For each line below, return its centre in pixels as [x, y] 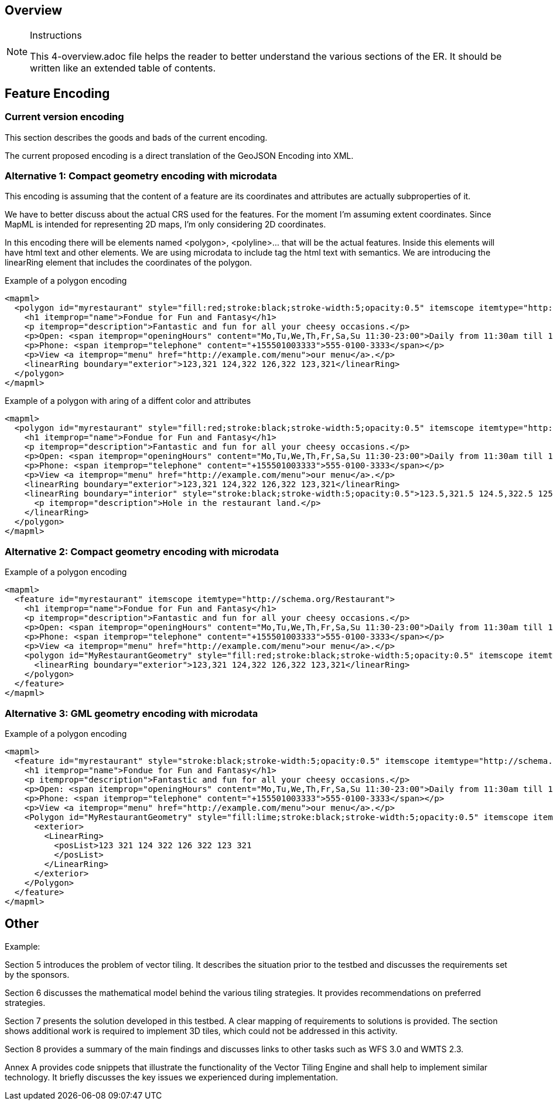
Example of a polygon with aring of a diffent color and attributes [128, 401]
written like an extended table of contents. [123, 68]
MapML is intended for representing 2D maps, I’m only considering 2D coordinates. [165, 225]
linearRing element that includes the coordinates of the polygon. [129, 263]
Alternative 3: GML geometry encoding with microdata [132, 713]
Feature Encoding [57, 93]
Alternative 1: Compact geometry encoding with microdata [141, 176]
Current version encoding [64, 117]
